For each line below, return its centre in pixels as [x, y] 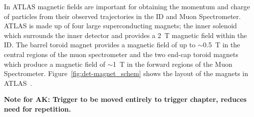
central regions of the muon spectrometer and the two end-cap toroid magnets [121, 54]
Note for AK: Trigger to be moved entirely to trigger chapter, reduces [125, 99]
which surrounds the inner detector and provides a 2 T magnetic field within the [126, 35]
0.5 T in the [221, 45]
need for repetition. [38, 108]
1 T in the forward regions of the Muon [173, 64]
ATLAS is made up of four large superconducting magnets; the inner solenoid [121, 26]
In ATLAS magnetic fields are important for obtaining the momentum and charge [127, 6]
